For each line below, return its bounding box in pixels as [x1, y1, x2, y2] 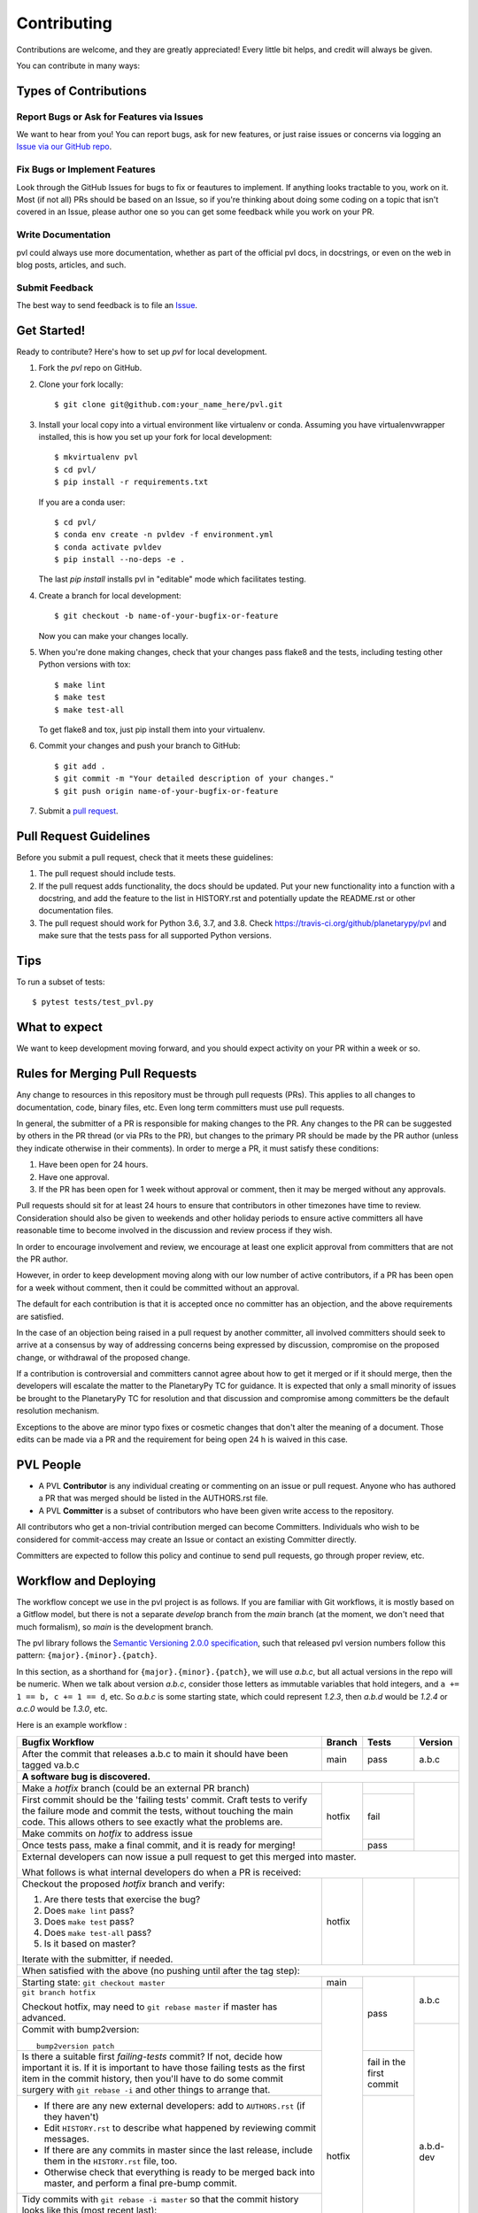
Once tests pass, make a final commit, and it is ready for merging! [21, 1839, 296, 1851]
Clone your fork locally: [38, 379, 124, 389]
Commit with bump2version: [21, 2023, 140, 2035]
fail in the [367, 2055, 406, 2068]
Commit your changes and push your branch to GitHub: [38, 740, 241, 752]
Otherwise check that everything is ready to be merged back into [43, 2165, 316, 2178]
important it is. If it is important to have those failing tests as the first [21, 2061, 305, 2073]
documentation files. [38, 906, 114, 916]
